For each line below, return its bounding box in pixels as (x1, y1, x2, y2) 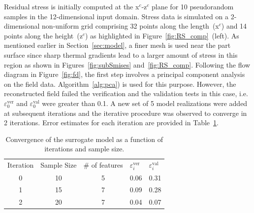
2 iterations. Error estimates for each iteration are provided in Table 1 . (4, 117, 219, 128)
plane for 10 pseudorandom (152, 1, 234, 11)
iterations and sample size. (44, 143, 125, 154)
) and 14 (221, 21, 247, 31)
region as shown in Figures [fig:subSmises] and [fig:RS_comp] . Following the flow (4, 59, 251, 70)
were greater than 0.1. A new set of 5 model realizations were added (42, 98, 248, 108)
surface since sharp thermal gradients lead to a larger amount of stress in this (4, 49, 238, 60)
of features (91, 160, 123, 170)
